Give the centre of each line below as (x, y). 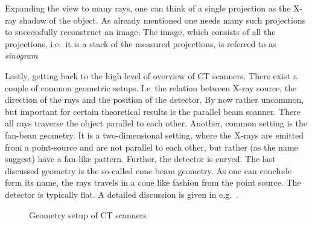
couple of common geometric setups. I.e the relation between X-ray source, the (151, 87)
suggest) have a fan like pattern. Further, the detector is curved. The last (140, 159)
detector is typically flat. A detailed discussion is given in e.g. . (122, 194)
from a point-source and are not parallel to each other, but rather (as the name (151, 147)
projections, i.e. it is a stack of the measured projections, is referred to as (141, 43)
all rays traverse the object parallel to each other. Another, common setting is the (156, 123)
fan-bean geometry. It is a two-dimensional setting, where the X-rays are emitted (154, 135)
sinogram (21, 55)
